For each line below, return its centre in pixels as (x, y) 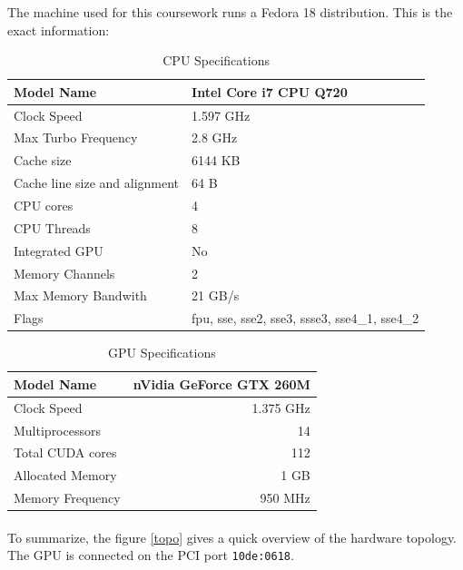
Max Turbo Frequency (76, 138)
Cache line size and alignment (97, 183)
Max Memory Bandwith (80, 295)
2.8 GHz (215, 138)
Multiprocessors (57, 430)
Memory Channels (64, 273)
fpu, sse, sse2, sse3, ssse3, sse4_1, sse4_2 (305, 318)
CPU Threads (52, 227)
